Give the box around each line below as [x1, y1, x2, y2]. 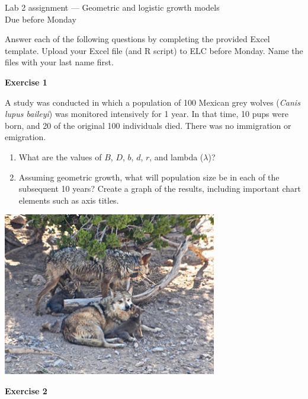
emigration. [5, 131, 46, 143]
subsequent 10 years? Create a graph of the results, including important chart [18, 182, 301, 195]
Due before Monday [5, 12, 76, 25]
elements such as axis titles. [18, 194, 119, 206]
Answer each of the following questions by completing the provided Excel [5, 33, 270, 45]
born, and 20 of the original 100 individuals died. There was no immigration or [5, 119, 291, 131]
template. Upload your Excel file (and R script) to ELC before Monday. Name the [5, 44, 303, 56]
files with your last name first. [5, 56, 114, 68]
